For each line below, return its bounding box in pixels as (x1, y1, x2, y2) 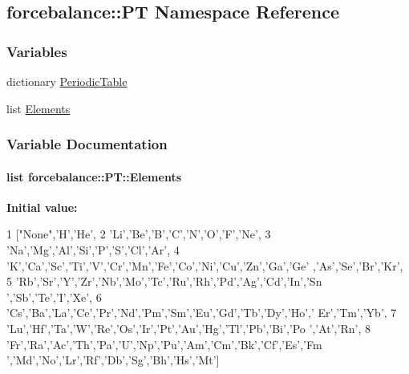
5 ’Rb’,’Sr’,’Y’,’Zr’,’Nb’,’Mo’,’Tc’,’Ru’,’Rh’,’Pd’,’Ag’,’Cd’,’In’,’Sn (6, 273, 322, 290)
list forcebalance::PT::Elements (6, 168, 181, 185)
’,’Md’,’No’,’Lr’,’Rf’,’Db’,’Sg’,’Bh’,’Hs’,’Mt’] (6, 352, 220, 368)
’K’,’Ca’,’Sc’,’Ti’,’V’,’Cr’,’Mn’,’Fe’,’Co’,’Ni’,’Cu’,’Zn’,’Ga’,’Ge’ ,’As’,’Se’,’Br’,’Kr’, (6, 257, 403, 274)
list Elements (6, 100, 71, 116)
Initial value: (6, 198, 78, 215)
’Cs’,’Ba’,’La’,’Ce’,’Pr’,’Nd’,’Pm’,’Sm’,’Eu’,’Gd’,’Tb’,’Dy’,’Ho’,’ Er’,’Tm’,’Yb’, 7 (6, 304, 397, 321)
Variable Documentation (6, 134, 168, 154)
